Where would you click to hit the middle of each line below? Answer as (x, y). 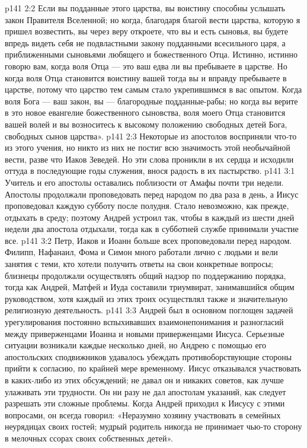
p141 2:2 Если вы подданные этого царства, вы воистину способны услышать (145, 8)
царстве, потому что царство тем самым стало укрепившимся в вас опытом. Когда (153, 89)
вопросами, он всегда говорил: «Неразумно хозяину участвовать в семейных (143, 414)
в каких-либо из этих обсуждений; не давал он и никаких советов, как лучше (144, 380)
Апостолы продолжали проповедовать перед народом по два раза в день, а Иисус (152, 194)
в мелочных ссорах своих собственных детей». (89, 438)
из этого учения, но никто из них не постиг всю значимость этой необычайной (148, 147)
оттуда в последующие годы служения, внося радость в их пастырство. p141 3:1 (150, 171)
